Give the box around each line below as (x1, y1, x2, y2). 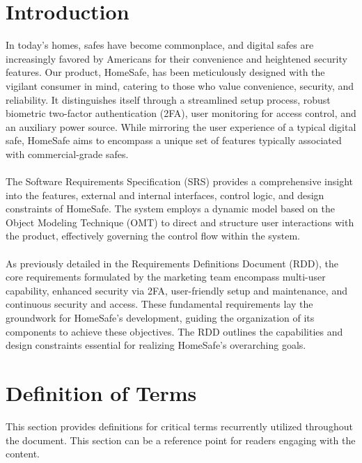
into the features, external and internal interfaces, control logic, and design (6, 187, 324, 202)
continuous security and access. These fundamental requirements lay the (6, 297, 313, 311)
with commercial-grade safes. (6, 146, 129, 161)
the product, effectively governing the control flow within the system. (6, 228, 300, 243)
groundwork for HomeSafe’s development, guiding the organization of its (6, 311, 315, 324)
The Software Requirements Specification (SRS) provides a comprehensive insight (6, 174, 354, 189)
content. (6, 446, 40, 461)
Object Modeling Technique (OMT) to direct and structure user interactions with (6, 214, 354, 229)
